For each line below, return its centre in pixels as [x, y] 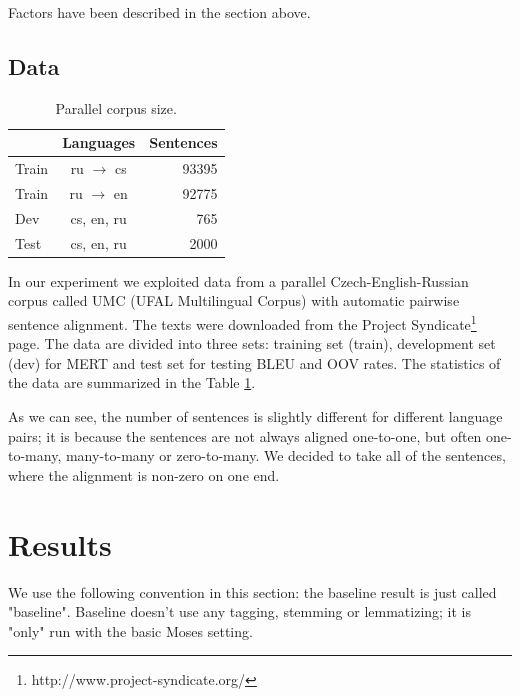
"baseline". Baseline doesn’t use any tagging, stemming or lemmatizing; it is [240, 611]
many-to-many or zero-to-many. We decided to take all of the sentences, [285, 455]
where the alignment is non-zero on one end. [144, 474]
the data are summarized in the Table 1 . [132, 382]
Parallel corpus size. [116, 107]
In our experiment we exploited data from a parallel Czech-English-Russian [238, 280]
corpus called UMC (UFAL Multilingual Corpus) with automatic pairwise [234, 300]
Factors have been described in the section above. [159, 12]
